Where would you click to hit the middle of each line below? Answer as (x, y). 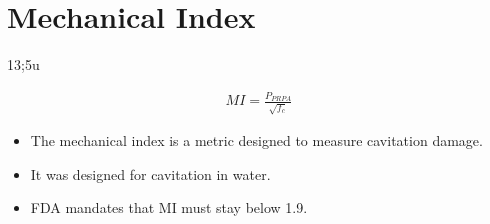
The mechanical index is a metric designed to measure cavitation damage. (256, 140)
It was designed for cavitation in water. (150, 173)
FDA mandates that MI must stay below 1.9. (169, 207)
